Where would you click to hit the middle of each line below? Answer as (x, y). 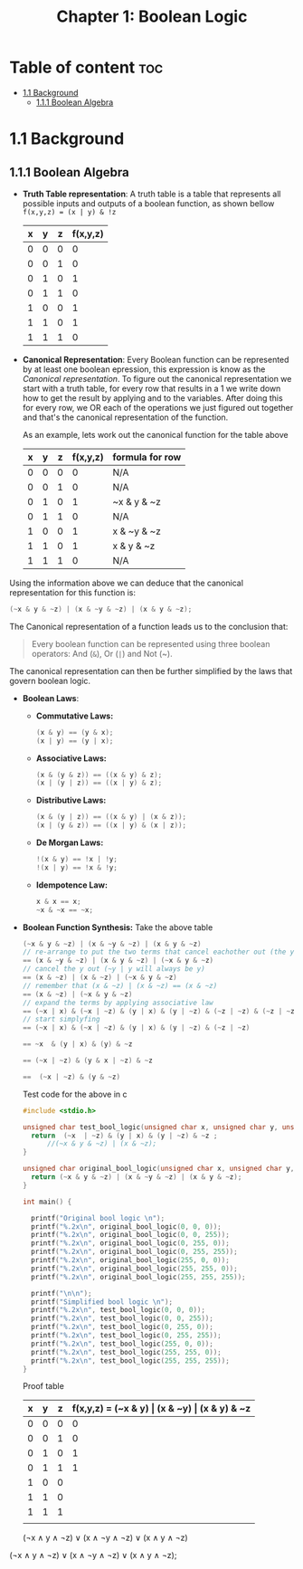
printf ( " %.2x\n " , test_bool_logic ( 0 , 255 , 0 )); (123, 1327)
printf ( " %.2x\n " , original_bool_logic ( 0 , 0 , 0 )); (126, 1227)
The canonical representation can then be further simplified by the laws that (151, 670)
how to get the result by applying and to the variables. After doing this (152, 398)
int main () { (47, 1202)
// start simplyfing (61, 1020)
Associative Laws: (71, 758)
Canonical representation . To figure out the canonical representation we (157, 378)
